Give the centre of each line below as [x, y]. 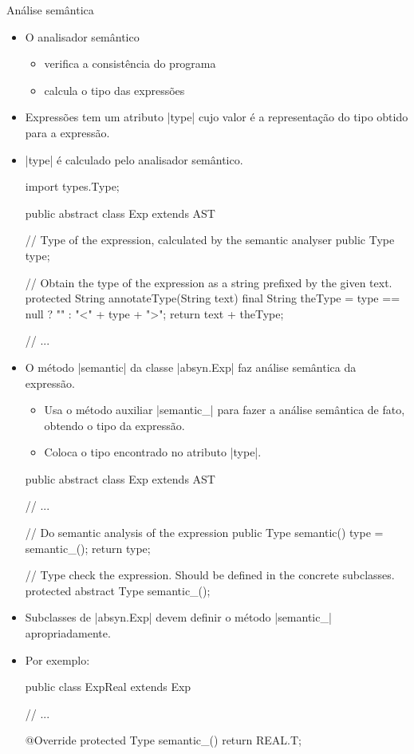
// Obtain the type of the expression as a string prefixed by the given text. [209, 282]
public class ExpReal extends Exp [108, 687]
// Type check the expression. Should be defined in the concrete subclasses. [210, 575]
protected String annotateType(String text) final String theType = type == [213, 298]
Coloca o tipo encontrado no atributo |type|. [153, 452]
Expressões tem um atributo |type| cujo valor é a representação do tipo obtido [217, 117]
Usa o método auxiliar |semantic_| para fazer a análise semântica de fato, [225, 410]
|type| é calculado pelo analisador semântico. [134, 159]
